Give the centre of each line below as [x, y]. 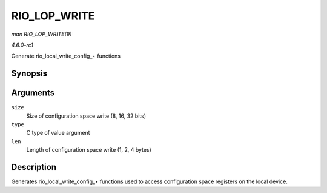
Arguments [33, 93]
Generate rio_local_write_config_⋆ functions [66, 56]
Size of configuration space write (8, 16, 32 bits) [86, 116]
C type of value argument [58, 133]
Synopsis [29, 74]
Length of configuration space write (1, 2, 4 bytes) [89, 150]
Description [34, 167]
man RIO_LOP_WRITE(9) [41, 34]
